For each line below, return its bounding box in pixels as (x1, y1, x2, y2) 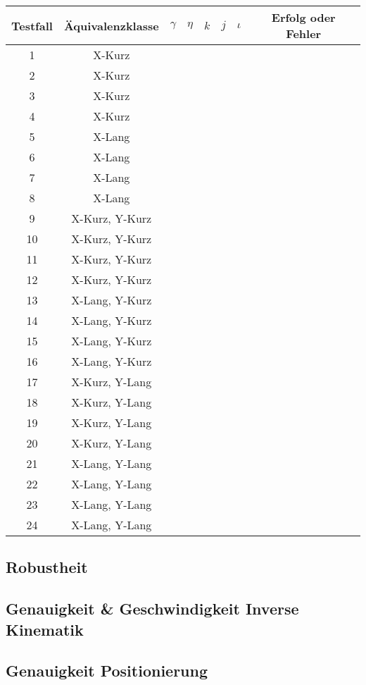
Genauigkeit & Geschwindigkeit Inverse (6, 598, 299, 619)
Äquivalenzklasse (63, 17, 159, 34)
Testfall (11, 17, 53, 34)
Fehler (286, 25, 322, 42)
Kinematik (6, 618, 84, 640)
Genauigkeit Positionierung (6, 660, 208, 681)
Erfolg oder (271, 9, 336, 25)
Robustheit (6, 556, 88, 578)
